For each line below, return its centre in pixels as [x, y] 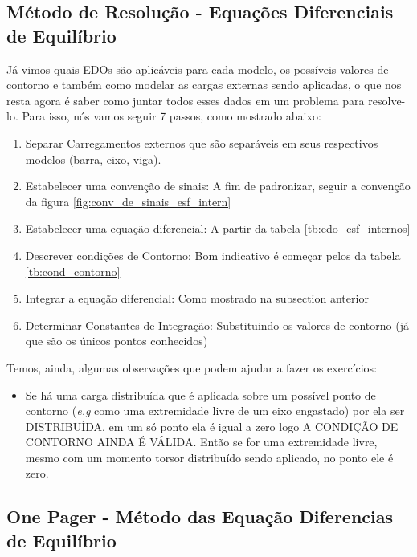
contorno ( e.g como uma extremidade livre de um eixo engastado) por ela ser [215, 411]
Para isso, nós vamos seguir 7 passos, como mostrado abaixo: [172, 116]
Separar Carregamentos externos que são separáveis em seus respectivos [202, 142]
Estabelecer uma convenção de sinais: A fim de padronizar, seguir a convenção [218, 186]
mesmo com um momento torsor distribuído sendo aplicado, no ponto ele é [209, 457]
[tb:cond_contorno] [73, 271]
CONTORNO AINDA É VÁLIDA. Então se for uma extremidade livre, [201, 442]
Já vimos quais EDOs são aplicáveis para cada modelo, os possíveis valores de [198, 69]
